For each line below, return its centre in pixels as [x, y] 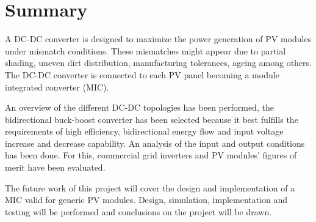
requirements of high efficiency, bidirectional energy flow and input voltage [144, 131]
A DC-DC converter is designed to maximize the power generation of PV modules [158, 39]
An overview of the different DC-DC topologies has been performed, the [139, 107]
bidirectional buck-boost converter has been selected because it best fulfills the [152, 119]
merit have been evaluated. [55, 167]
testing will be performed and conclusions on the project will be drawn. [138, 211]
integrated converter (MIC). [57, 87]
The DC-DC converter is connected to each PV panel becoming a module [142, 74]
